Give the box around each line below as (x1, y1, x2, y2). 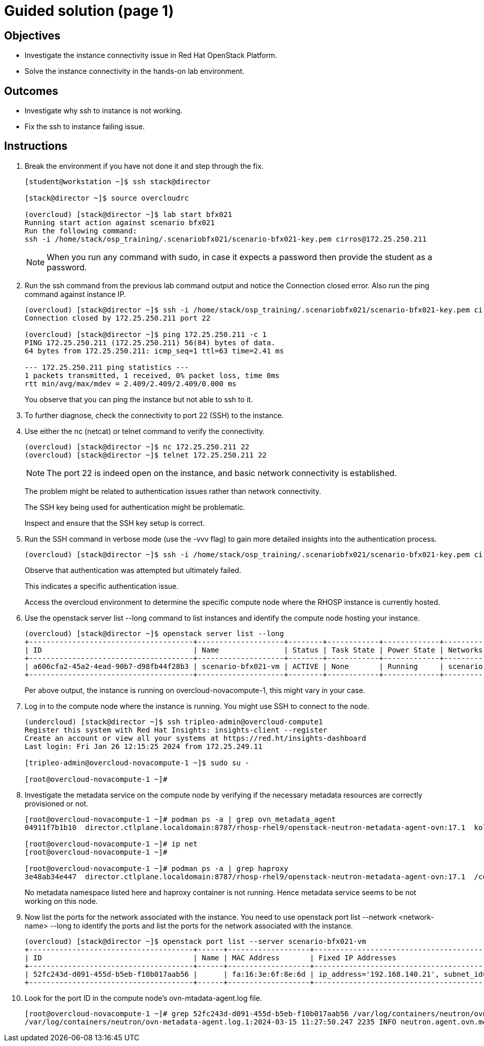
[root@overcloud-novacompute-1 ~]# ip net (25, 839, 198, 848)
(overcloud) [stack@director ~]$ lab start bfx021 (25, 210, 232, 219)
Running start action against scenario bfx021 (25, 218, 215, 227)
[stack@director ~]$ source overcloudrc (25, 193, 189, 202)
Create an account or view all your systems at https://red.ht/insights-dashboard (25, 734, 366, 742)
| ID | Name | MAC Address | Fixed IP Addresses (25, 953, 396, 962)
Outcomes (4, 84, 58, 97)
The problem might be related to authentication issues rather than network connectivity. (25, 486, 321, 496)
